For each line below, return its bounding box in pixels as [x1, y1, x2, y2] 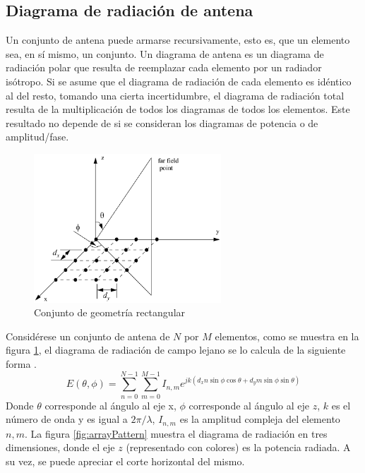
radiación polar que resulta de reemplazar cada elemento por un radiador [6, 60, 322, 75]
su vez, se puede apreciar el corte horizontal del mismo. [6, 453, 245, 468]
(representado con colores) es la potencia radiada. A [126, 440, 351, 455]
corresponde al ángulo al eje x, [44, 397, 176, 412]
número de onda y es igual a [6, 412, 128, 426]
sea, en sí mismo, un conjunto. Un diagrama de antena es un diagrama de [6, 46, 324, 61]
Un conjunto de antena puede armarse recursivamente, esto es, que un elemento [6, 32, 350, 47]
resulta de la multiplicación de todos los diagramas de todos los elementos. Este [6, 102, 350, 116]
